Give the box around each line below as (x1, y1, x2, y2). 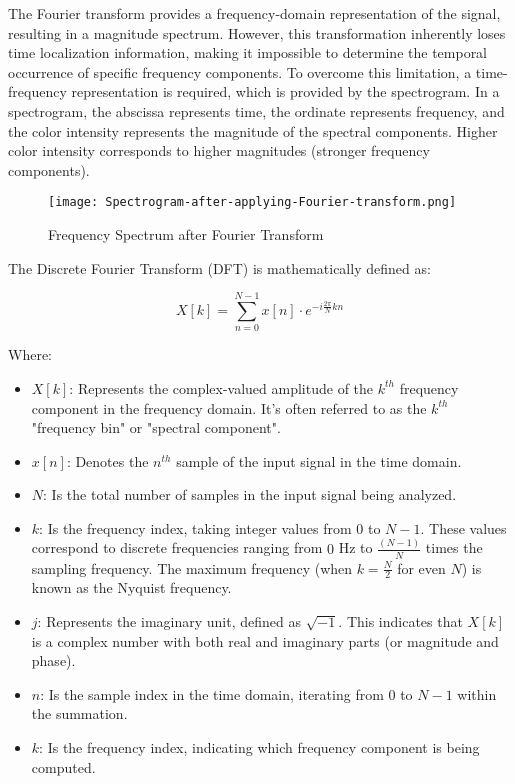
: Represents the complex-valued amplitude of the (69, 377, 374, 398)
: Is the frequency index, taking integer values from (39, 517, 352, 538)
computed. (31, 756, 96, 777)
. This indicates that (338, 611, 463, 632)
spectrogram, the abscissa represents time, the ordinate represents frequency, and (8, 100, 505, 121)
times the (425, 537, 483, 558)
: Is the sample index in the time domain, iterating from (40, 683, 384, 704)
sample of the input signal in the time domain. (176, 450, 462, 471)
